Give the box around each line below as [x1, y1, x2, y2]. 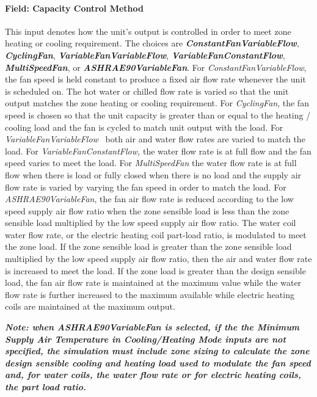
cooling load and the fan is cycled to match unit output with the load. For [5, 120, 283, 133]
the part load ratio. [5, 381, 86, 393]
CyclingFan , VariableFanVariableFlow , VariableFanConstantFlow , [5, 48, 285, 61]
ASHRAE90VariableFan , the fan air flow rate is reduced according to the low [5, 192, 294, 205]
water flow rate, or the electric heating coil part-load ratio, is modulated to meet [5, 228, 307, 241]
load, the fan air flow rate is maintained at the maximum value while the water [5, 276, 302, 289]
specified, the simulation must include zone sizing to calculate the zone [5, 344, 310, 357]
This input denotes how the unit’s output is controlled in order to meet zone [5, 24, 291, 37]
